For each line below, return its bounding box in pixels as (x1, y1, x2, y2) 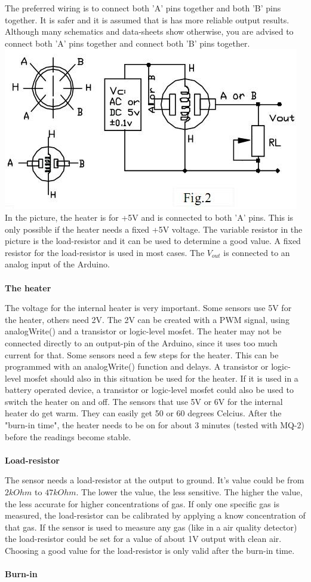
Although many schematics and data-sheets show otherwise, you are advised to (5, 25, 294, 38)
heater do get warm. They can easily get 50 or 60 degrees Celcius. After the (5, 407, 282, 419)
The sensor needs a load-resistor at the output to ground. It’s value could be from (5, 474, 304, 486)
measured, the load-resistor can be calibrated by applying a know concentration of (5, 509, 306, 522)
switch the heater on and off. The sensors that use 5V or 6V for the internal (5, 395, 283, 407)
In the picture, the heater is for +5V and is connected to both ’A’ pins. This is (5, 211, 294, 223)
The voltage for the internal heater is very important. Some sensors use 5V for (5, 301, 292, 314)
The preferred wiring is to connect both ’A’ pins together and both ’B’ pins (5, 2, 281, 14)
